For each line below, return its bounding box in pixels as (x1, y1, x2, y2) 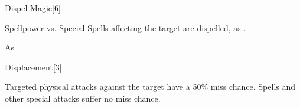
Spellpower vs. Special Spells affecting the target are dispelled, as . (5, 21, 246, 33)
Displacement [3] (5, 60, 62, 73)
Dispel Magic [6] (5, 2, 61, 14)
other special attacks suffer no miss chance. (5, 92, 161, 104)
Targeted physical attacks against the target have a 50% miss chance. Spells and (5, 80, 296, 93)
